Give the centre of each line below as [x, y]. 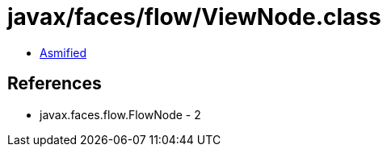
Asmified [63, 52]
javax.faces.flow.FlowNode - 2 [120, 114]
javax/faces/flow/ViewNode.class [194, 17]
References [55, 84]
